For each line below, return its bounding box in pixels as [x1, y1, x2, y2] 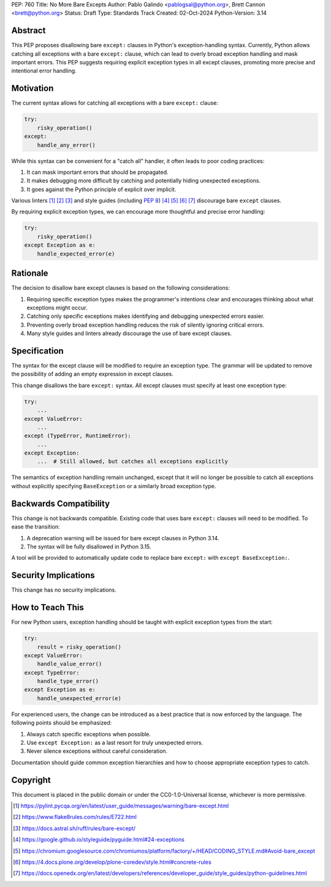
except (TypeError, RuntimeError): [24, 432, 131, 439]
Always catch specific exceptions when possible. [26, 730, 151, 738]
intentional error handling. [11, 67, 77, 75]
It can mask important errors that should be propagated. [26, 168, 169, 176]
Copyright [11, 775, 51, 785]
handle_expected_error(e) [37, 250, 115, 257]
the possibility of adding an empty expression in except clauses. [11, 371, 174, 378]
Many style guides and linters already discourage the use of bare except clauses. [26, 330, 232, 337]
